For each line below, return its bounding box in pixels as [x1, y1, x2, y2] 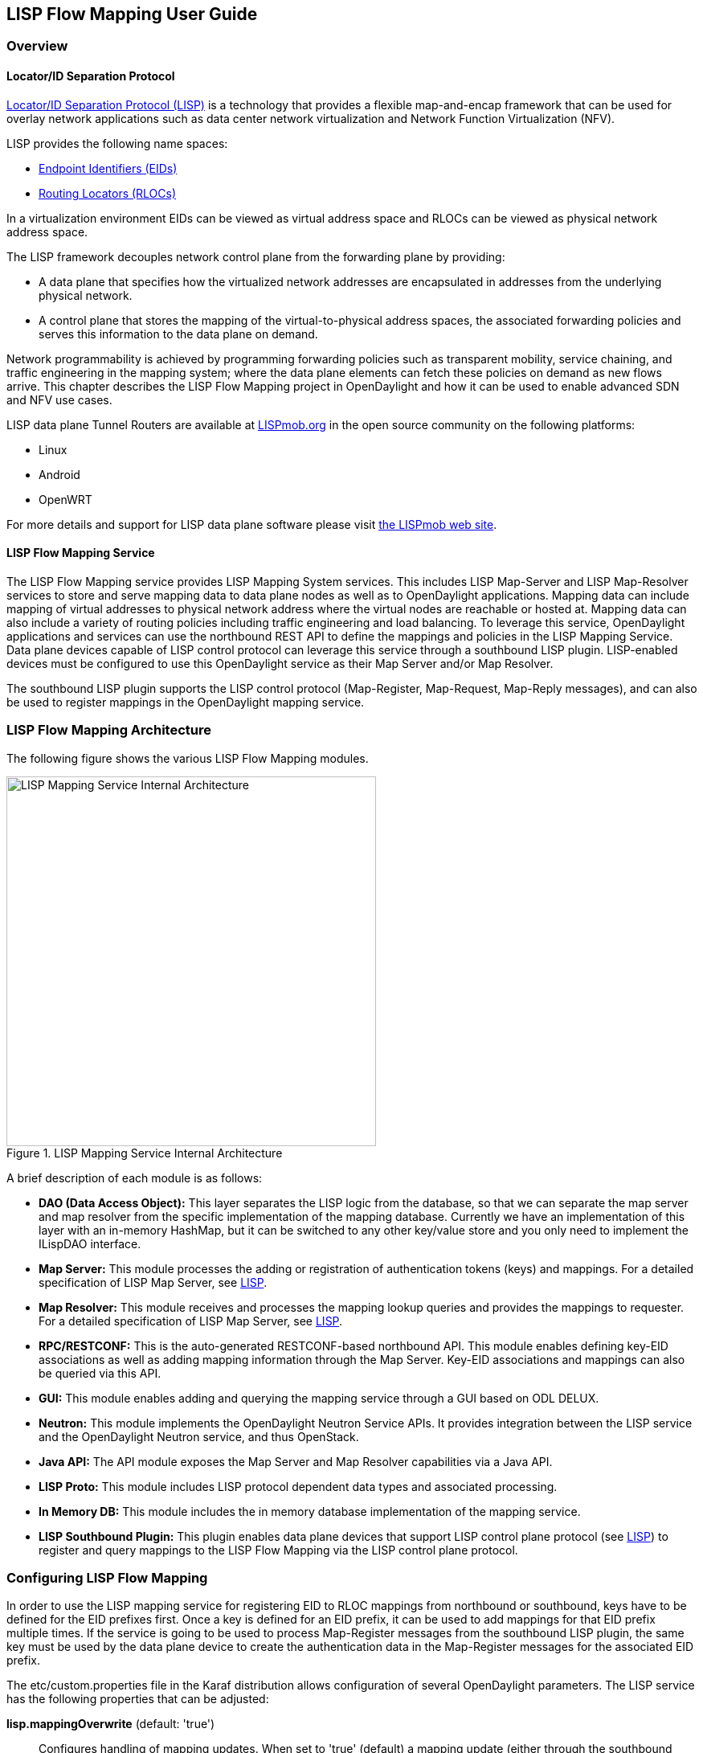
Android [39, 467, 80, 481]
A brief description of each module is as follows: [6, 1170, 263, 1185]
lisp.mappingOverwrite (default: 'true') [6, 1717, 215, 1731]
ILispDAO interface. [39, 1236, 141, 1251]
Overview [6, 38, 68, 55]
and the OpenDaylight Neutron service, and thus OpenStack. [39, 1429, 359, 1444]
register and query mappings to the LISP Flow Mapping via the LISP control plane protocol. [39, 1542, 518, 1557]
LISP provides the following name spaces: [6, 136, 228, 150]
